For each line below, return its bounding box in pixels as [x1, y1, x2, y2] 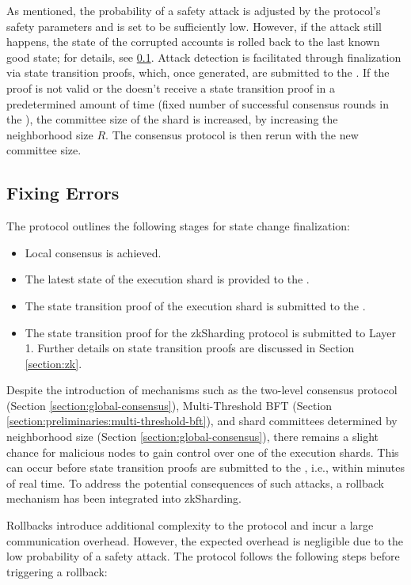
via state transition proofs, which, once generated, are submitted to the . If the [6, 64, 390, 81]
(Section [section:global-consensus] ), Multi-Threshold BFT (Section [6, 397, 333, 413]
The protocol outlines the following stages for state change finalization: [6, 218, 350, 234]
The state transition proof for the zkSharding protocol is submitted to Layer [25, 324, 397, 340]
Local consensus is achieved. [25, 244, 162, 260]
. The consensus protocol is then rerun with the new [105, 126, 359, 142]
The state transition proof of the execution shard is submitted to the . [25, 297, 366, 313]
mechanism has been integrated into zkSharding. [6, 490, 242, 507]
